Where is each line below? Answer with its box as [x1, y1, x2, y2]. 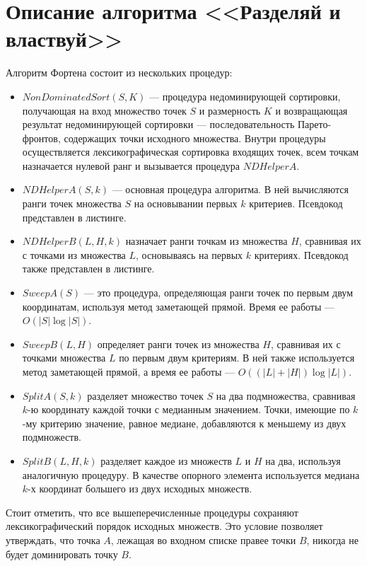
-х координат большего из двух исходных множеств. [28, 481, 252, 496]
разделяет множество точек [87, 388, 204, 403]
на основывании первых [134, 196, 238, 211]
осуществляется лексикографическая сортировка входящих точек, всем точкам [22, 144, 359, 159]
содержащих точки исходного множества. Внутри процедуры [64, 130, 326, 145]
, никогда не [306, 532, 359, 547]
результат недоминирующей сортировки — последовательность [22, 117, 295, 132]
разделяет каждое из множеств [100, 453, 232, 468]
